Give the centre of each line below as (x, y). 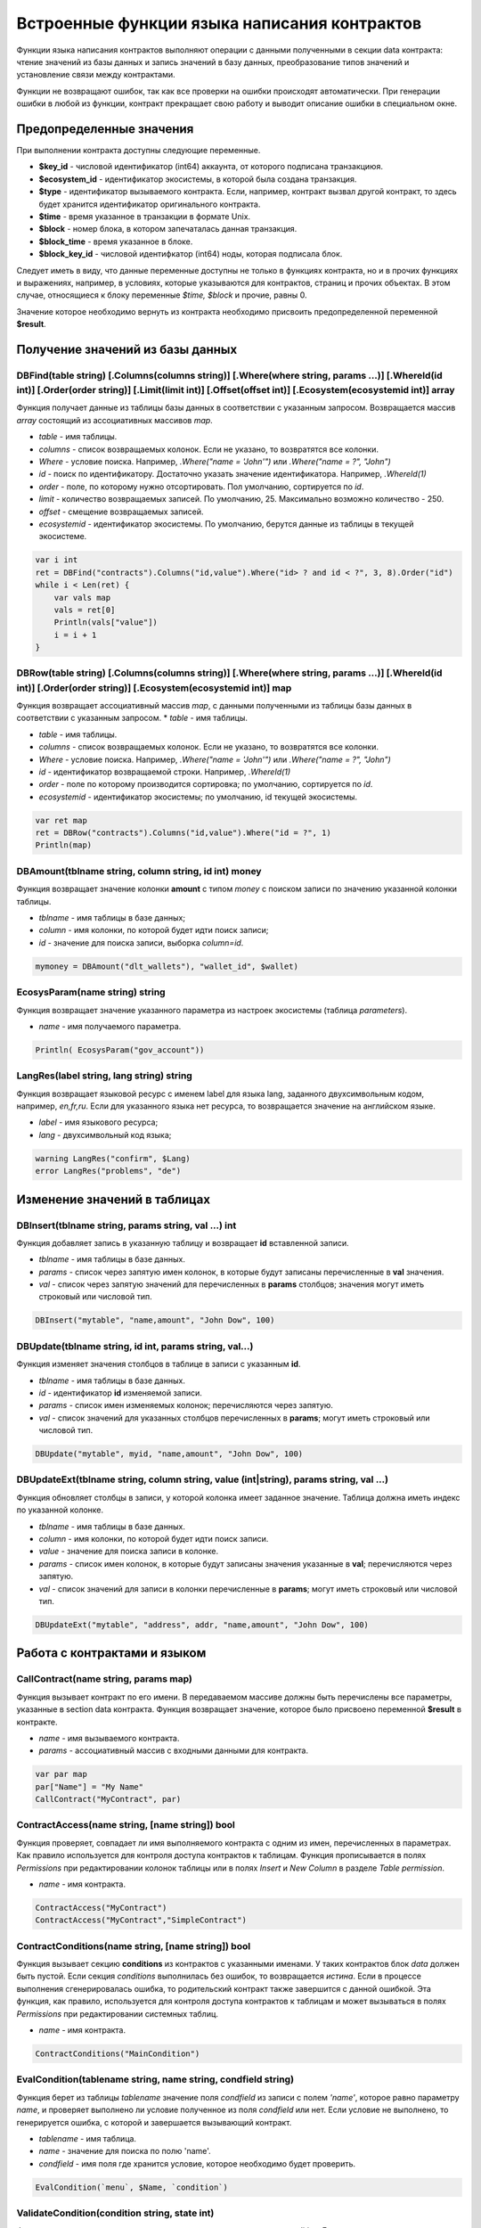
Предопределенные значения (105, 129)
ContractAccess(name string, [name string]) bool (126, 1825)
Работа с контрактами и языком (111, 1653)
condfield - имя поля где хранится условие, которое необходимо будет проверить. (197, 2163)
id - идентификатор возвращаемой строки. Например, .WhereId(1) (165, 772)
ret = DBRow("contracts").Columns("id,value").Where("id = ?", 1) (183, 833)
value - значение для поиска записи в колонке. (128, 1552)
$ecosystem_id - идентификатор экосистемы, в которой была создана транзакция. (198, 179)
